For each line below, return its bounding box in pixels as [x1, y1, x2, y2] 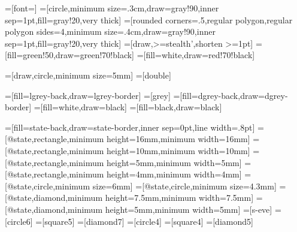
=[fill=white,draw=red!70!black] [137, 49, 255, 61]
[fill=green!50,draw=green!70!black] [5, 49, 134, 61]
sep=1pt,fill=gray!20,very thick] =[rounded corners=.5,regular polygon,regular [5, 13, 293, 26]
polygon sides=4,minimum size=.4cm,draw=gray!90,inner [5, 25, 216, 38]
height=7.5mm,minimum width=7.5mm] [105, 191, 254, 204]
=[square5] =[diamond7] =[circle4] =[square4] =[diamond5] [35, 215, 253, 227]
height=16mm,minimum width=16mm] [107, 132, 250, 145]
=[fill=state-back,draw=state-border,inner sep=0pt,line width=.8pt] [5, 120, 255, 133]
